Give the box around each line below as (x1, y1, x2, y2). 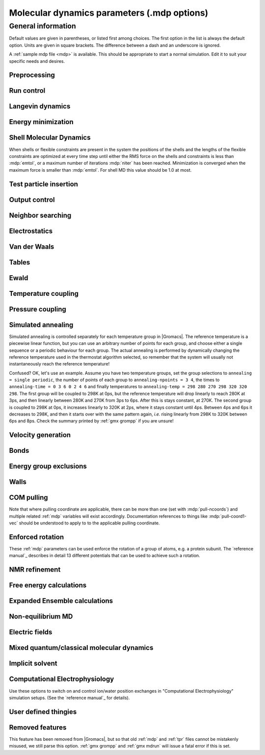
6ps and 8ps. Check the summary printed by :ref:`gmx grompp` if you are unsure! (9, 418, 174, 424)
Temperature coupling (9, 289, 79, 298)
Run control (9, 86, 46, 95)
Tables (9, 258, 30, 266)
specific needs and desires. (9, 58, 65, 64)
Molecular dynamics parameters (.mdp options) (9, 7, 209, 18)
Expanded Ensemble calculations (9, 597, 113, 605)
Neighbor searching (9, 211, 72, 219)
